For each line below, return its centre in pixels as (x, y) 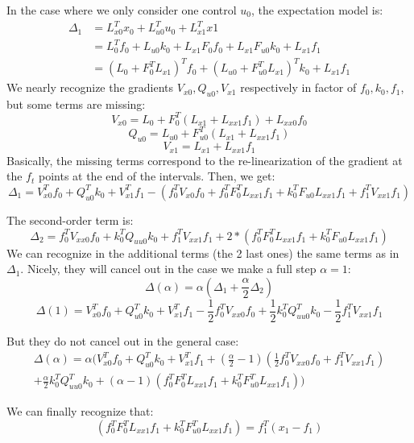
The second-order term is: (70, 219)
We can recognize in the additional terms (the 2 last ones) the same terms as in (203, 253)
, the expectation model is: (317, 10)
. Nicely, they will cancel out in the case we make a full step (168, 269)
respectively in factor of (298, 87)
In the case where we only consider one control (122, 10)
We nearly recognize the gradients (90, 87)
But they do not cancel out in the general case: (123, 340)
